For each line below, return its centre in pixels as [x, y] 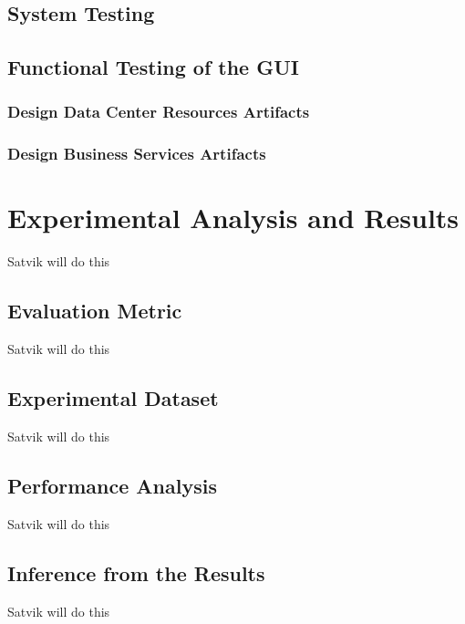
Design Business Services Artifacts [137, 154]
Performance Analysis [112, 485]
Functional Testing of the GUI [153, 67]
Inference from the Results [136, 572]
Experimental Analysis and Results [233, 218]
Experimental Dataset [113, 398]
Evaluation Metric [95, 311]
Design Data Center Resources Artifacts [159, 112]
